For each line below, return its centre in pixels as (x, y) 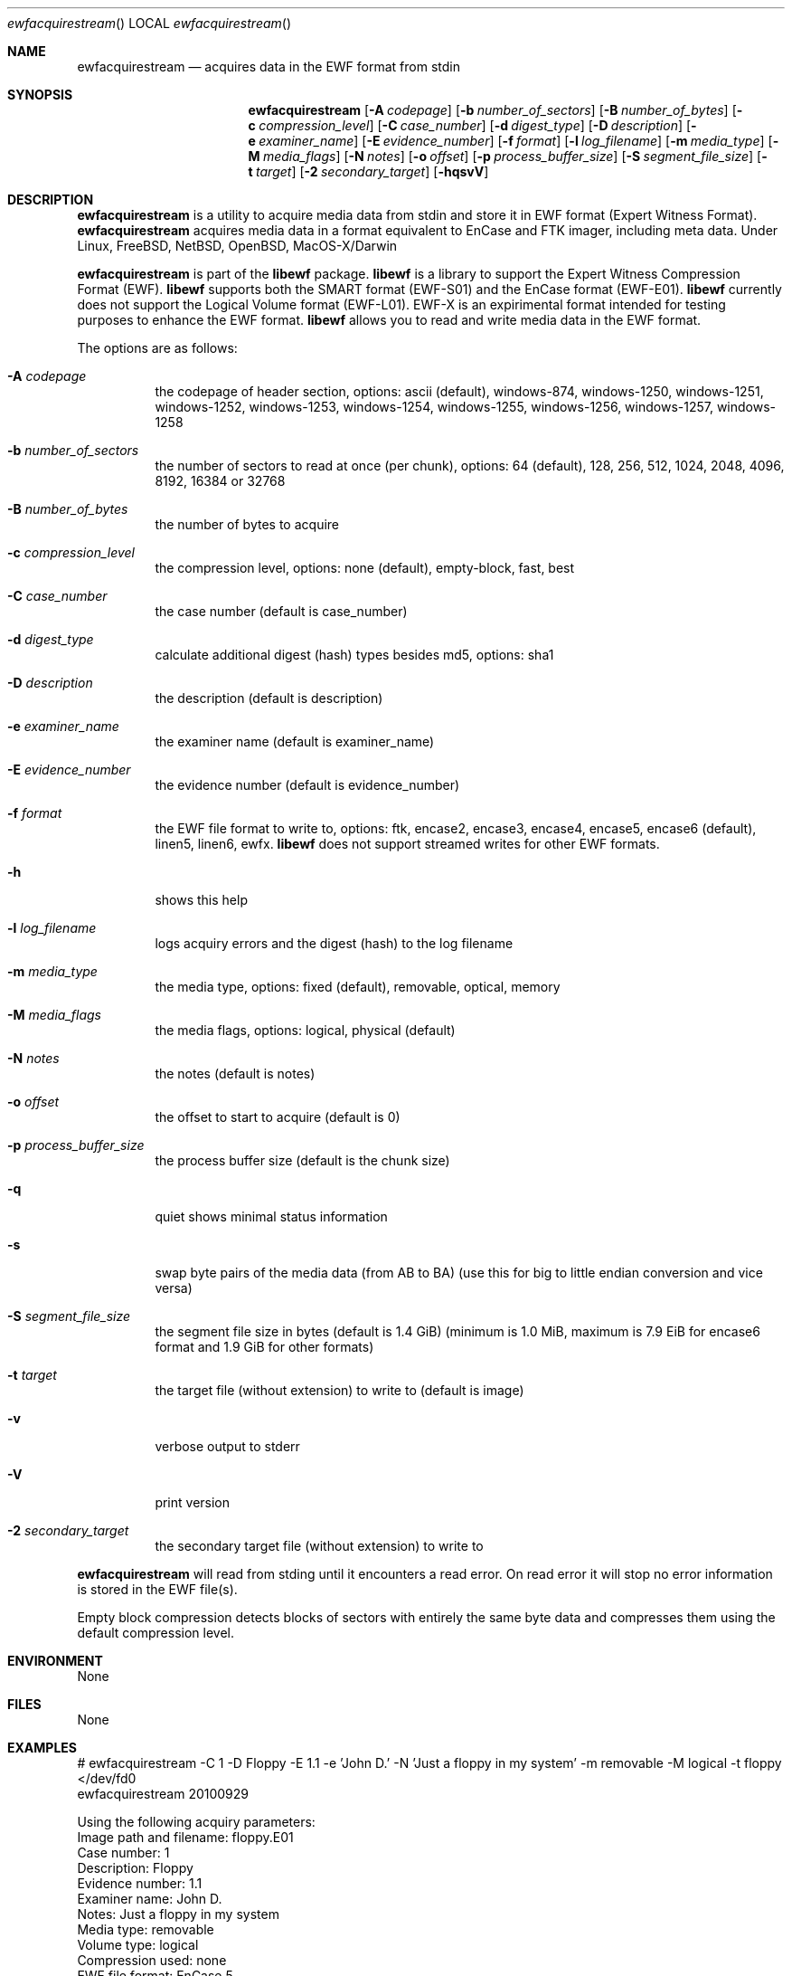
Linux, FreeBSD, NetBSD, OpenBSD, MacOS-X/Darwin (237, 246)
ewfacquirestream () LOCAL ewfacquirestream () (150, 23)
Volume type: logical (138, 1945)
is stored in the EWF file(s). (157, 1589)
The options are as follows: (157, 348)
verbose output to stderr (227, 1446)
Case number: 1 (123, 1852)
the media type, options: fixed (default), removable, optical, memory (358, 987)
